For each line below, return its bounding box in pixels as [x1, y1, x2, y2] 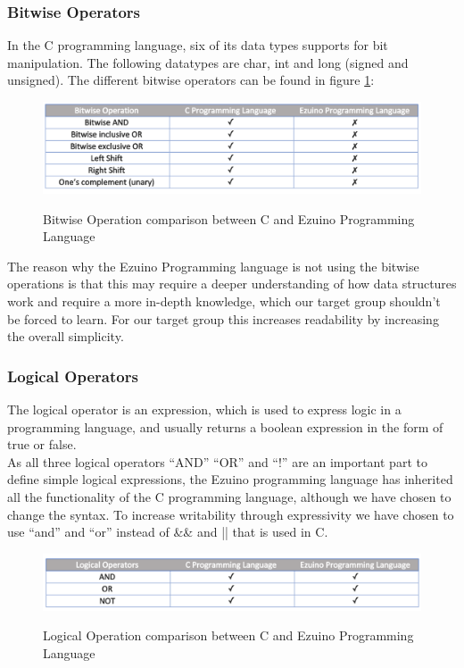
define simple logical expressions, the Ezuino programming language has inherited [7, 470, 453, 488]
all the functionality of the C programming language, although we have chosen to [7, 488, 452, 506]
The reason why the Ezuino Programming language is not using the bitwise [7, 256, 419, 275]
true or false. [7, 435, 77, 454]
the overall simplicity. [7, 327, 124, 346]
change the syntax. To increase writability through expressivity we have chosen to [7, 505, 454, 523]
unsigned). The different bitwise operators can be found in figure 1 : [7, 71, 375, 89]
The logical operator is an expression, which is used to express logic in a [7, 400, 402, 419]
